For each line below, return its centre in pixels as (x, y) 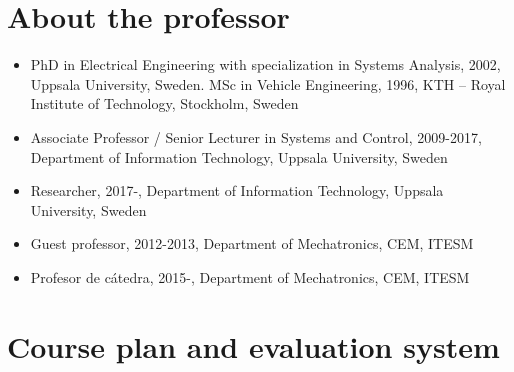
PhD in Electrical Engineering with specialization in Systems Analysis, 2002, (265, 64)
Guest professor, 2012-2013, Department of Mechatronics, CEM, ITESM (252, 243)
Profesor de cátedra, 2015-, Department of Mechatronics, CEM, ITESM (250, 276)
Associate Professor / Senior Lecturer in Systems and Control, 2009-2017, (256, 136)
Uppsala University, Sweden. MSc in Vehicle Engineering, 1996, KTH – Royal (268, 83)
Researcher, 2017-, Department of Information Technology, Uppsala (237, 190)
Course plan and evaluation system (253, 345)
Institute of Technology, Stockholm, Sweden (164, 103)
